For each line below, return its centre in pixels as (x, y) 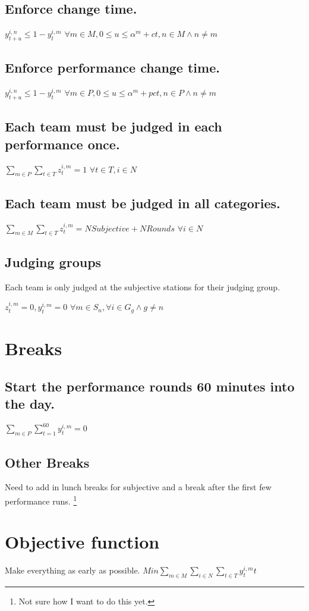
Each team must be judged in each (113, 126)
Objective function (82, 542)
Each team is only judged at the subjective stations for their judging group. (143, 286)
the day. (30, 404)
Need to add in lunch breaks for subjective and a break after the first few (138, 487)
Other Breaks (47, 462)
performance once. (62, 144)
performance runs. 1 (41, 500)
